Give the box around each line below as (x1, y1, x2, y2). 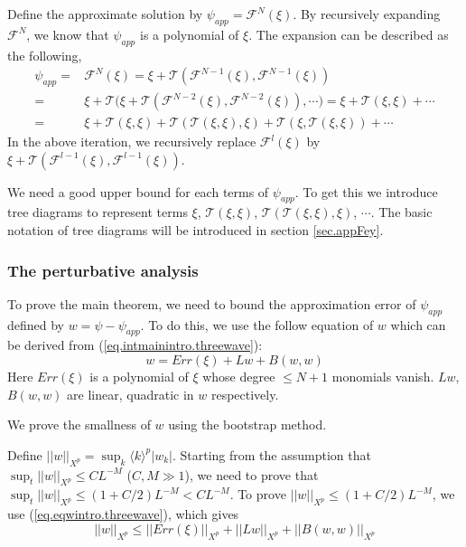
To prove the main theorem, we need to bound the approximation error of (7, 294, 416, 313)
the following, (7, 45, 82, 64)
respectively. (210, 384, 279, 403)
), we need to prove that (184, 465, 319, 484)
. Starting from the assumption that (172, 445, 371, 464)
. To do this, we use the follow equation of (140, 315, 374, 334)
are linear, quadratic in (67, 384, 194, 403)
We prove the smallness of (7, 415, 151, 434)
